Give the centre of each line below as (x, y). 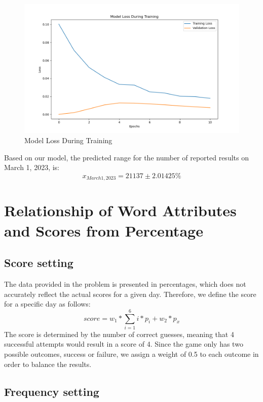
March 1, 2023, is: (32, 167)
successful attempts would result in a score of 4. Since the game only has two (124, 344)
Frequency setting (52, 391)
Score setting (39, 263)
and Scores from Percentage (104, 230)
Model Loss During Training (68, 140)
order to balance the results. (48, 364)
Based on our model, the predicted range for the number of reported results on (126, 157)
